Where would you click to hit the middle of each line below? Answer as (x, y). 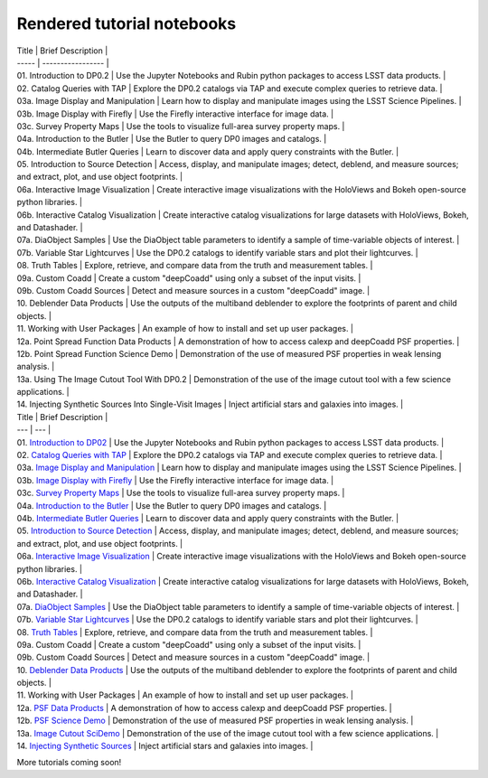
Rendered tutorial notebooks (127, 23)
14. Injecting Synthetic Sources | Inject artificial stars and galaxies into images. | (165, 746)
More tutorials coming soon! (69, 763)
